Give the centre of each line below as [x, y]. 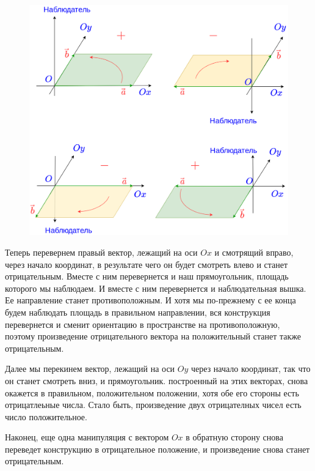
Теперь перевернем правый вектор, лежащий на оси [101, 252]
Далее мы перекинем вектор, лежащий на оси [90, 369]
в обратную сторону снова [234, 437]
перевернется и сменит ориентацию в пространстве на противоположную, [143, 324]
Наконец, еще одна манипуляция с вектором [87, 437]
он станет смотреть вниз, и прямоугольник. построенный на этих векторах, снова [157, 380]
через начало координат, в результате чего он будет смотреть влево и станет [147, 264]
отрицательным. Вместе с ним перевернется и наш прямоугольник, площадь [147, 276]
